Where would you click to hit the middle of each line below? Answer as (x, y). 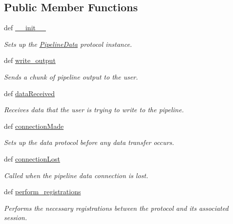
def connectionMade (34, 126)
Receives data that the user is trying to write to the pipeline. (94, 110)
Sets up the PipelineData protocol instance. (68, 44)
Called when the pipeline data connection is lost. (76, 175)
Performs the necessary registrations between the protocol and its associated (116, 208)
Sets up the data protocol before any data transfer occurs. (89, 142)
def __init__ (25, 28)
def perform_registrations (42, 192)
